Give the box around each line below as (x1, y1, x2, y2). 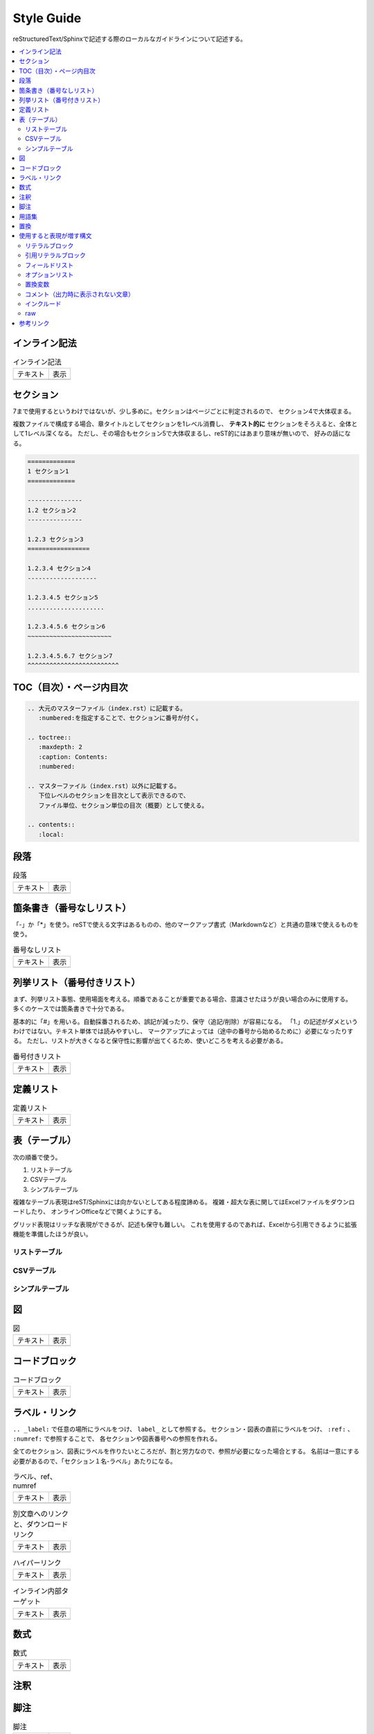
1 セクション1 (27, 467, 69, 475)
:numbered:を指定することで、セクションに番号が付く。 (38, 714, 202, 722)
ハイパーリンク (12, 1558, 62, 1568)
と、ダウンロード (12, 1519, 69, 1529)
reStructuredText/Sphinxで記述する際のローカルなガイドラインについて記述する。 (12, 35, 247, 43)
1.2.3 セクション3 (27, 535, 84, 543)
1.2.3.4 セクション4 (27, 565, 91, 572)
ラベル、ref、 (12, 1472, 57, 1482)
